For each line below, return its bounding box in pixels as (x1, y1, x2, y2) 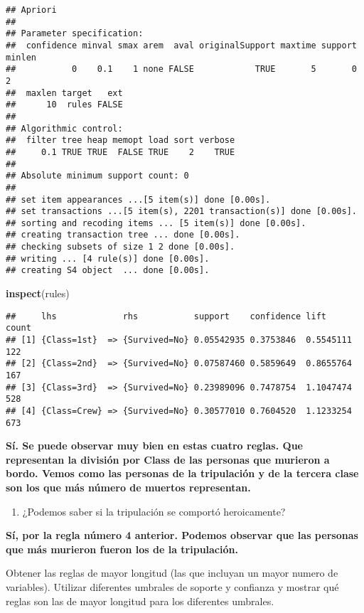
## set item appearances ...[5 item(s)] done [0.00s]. (6, 194, 271, 205)
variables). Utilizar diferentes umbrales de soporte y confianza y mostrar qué (6, 580, 339, 594)
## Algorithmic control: (6, 123, 123, 134)
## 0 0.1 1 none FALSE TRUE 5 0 (6, 64, 357, 75)
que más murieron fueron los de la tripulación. (6, 541, 238, 556)
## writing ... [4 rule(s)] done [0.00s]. (6, 253, 210, 264)
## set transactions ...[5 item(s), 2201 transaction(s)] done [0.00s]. (6, 206, 357, 217)
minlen (6, 52, 36, 63)
